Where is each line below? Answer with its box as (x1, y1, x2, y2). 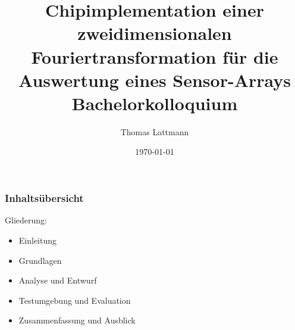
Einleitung (18, 234, 57, 246)
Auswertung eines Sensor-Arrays (18, 67, 291, 92)
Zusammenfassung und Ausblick (18, 314, 136, 326)
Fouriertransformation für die (31, 44, 278, 69)
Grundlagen (18, 254, 62, 266)
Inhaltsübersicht (5, 191, 84, 206)
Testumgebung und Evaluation (18, 294, 131, 306)
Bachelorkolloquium (71, 91, 238, 115)
